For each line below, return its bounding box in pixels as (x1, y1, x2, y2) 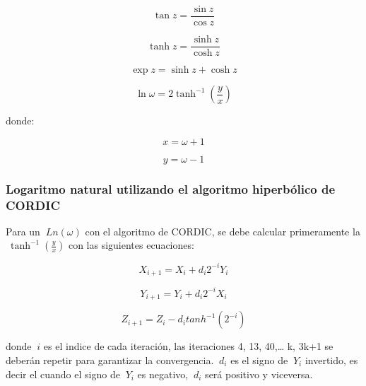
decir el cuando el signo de (6, 366, 120, 381)
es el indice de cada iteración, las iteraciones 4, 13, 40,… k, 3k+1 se (43, 339, 333, 353)
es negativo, (137, 366, 189, 381)
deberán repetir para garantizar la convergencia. (6, 352, 214, 367)
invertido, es (305, 352, 358, 367)
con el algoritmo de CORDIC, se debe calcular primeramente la (85, 223, 360, 238)
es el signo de (230, 352, 288, 367)
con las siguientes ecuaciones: (68, 238, 194, 252)
